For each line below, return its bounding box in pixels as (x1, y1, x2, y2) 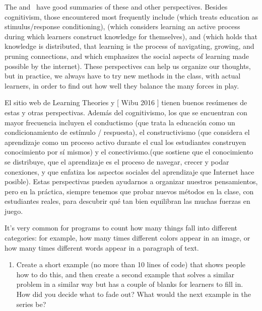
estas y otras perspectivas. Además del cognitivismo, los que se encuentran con (5, 107, 247, 117)
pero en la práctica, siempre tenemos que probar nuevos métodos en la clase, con (5, 186, 254, 196)
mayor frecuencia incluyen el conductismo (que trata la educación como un (5, 117, 235, 127)
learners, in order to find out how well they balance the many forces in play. (5, 80, 239, 91)
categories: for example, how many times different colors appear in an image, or (5, 232, 250, 243)
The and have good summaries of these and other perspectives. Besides (5, 2, 228, 12)
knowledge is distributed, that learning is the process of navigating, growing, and (5, 41, 254, 51)
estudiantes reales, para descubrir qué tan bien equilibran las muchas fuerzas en (5, 196, 250, 206)
